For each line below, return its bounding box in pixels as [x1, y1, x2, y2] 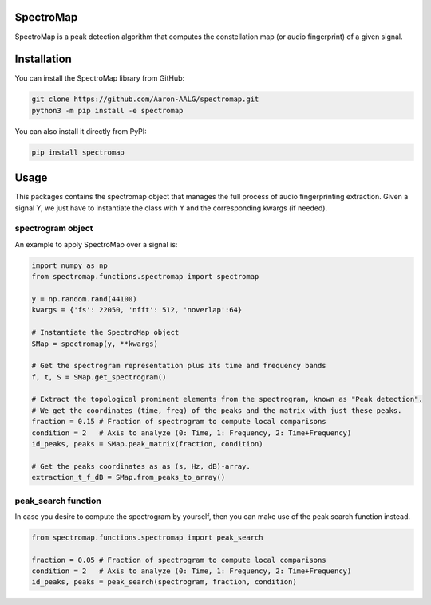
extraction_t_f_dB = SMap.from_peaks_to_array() [31, 473, 226, 482]
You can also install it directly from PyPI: [14, 126, 147, 136]
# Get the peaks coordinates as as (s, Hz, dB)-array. [31, 462, 251, 470]
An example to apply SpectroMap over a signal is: [14, 239, 178, 249]
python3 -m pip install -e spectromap [31, 106, 184, 115]
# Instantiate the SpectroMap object [31, 328, 180, 337]
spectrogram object [14, 223, 93, 234]
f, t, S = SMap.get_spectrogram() [31, 372, 167, 382]
